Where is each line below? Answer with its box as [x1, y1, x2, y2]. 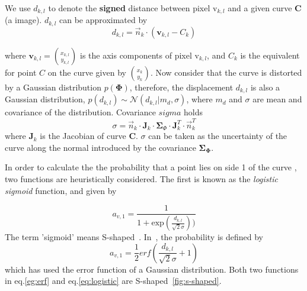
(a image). [5, 14, 42, 26]
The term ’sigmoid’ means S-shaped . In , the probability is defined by [5, 231, 263, 242]
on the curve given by [47, 66, 126, 78]
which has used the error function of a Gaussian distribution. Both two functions [5, 263, 299, 275]
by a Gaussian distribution [5, 80, 101, 93]
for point [5, 66, 37, 78]
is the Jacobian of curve [40, 130, 126, 142]
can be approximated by [59, 14, 148, 26]
